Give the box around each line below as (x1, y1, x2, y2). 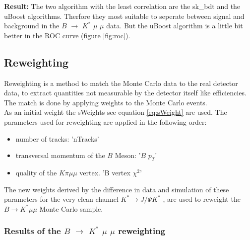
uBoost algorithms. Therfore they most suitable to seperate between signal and (4, 10, 245, 21)
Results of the (4, 225, 61, 237)
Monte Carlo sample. (39, 203, 103, 214)
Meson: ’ (115, 150, 141, 160)
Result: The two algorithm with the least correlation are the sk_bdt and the (4, 1, 241, 11)
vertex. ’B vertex (79, 167, 130, 177)
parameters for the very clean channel (4, 194, 119, 204)
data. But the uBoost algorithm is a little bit (106, 20, 243, 31)
